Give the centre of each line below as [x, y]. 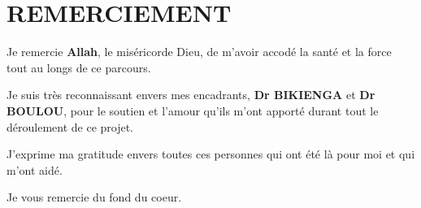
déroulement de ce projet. [70, 126]
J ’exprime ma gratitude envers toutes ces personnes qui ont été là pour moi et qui [211, 154]
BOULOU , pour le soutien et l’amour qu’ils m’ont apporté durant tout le [193, 110]
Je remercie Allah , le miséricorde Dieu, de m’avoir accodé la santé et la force [199, 52]
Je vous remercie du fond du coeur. [94, 197]
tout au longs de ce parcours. [79, 67]
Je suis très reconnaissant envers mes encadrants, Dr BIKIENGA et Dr [191, 95]
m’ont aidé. [35, 169]
